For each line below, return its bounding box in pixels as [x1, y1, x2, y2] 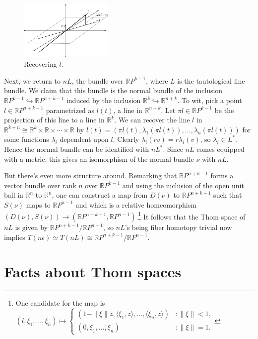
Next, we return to [4, 75, 61, 86]
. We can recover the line [114, 114, 190, 125]
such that [213, 190, 242, 200]
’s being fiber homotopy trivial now [125, 222, 232, 232]
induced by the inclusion [66, 95, 141, 106]
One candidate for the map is [15, 297, 105, 308]
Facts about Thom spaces [4, 261, 182, 281]
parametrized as [46, 105, 95, 115]
